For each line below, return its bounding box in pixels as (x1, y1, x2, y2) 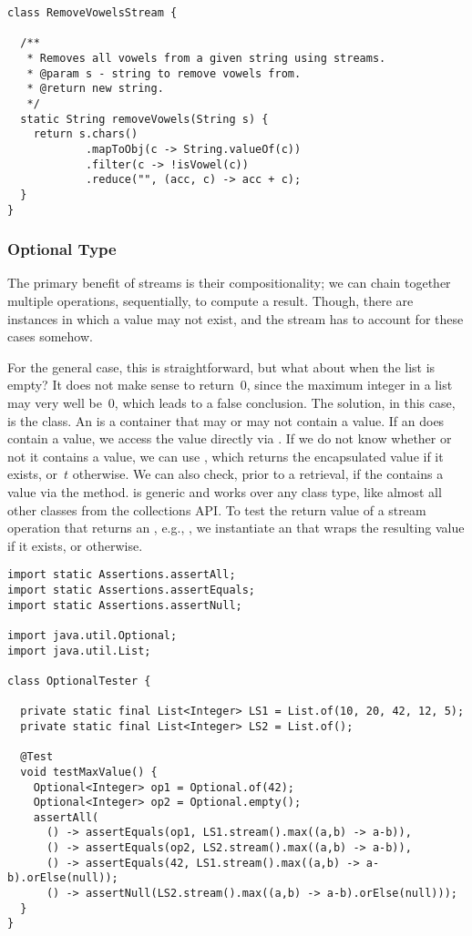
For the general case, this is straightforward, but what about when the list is (7, 357, 436, 376)
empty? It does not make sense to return (7, 375, 234, 394)
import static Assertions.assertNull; (7, 598, 242, 612)
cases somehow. (7, 327, 93, 346)
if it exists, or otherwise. (7, 535, 143, 554)
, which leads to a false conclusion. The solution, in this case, (114, 392, 456, 412)
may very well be (7, 392, 102, 412)
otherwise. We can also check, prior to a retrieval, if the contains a (72, 464, 444, 483)
